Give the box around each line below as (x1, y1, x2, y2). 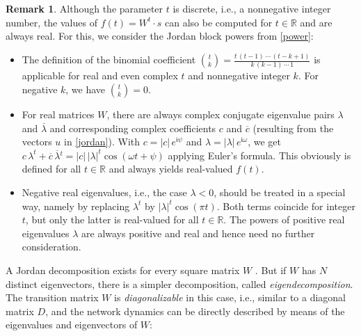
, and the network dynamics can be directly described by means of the (45, 303, 345, 318)
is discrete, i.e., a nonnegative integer (173, 1, 331, 15)
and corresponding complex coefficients (49, 120, 216, 135)
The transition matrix (6, 290, 99, 305)
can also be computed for (165, 15, 273, 29)
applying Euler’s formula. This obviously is (168, 147, 351, 162)
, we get (248, 134, 281, 149)
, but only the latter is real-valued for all (25, 212, 199, 227)
